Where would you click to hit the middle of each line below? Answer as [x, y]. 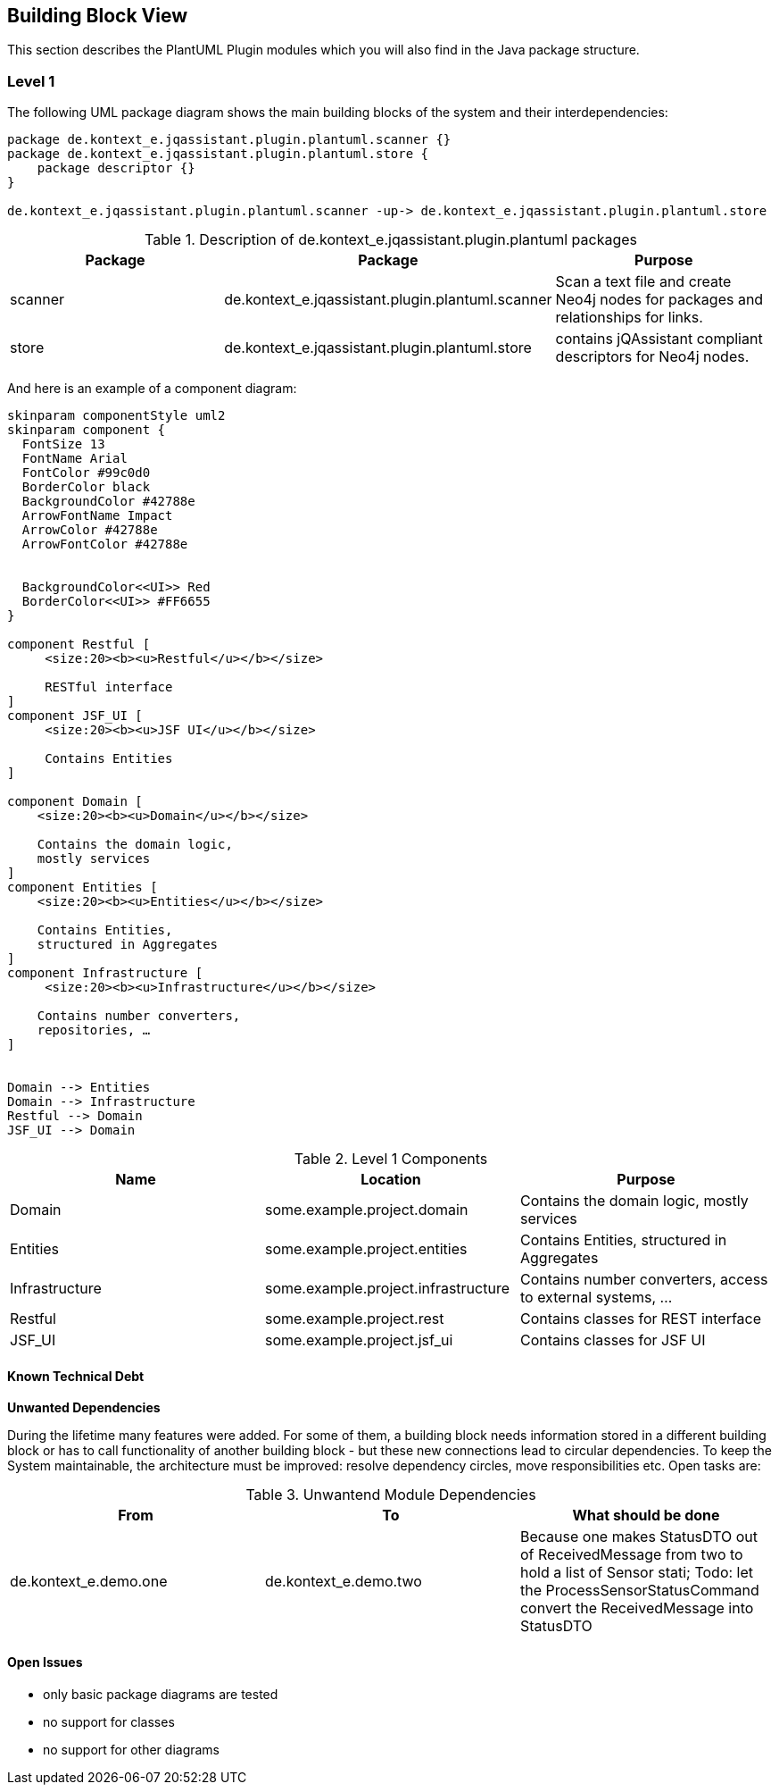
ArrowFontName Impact [97, 516]
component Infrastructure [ [105, 973]
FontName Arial [75, 459]
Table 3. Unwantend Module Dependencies [391, 1495]
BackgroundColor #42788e [108, 502]
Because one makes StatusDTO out [638, 1537]
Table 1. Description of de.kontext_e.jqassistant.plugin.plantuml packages [391, 240]
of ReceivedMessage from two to [631, 1555]
